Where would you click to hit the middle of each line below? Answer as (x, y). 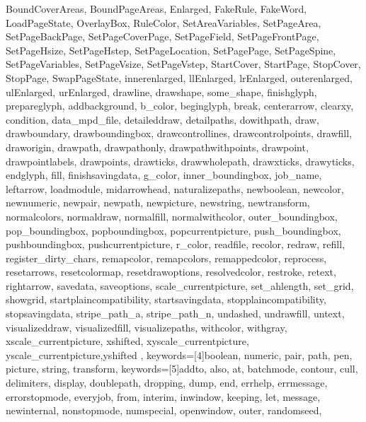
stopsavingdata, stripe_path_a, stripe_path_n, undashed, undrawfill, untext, (175, 313)
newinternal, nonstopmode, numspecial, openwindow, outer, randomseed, (164, 410)
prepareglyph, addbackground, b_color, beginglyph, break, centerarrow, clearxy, (180, 106)
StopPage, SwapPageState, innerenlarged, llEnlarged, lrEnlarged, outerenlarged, (179, 77)
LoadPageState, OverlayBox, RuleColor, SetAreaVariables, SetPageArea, (164, 22)
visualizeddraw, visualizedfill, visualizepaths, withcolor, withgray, (147, 327)
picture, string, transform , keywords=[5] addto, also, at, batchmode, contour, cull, (182, 369)
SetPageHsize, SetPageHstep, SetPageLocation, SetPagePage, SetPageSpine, (171, 50)
